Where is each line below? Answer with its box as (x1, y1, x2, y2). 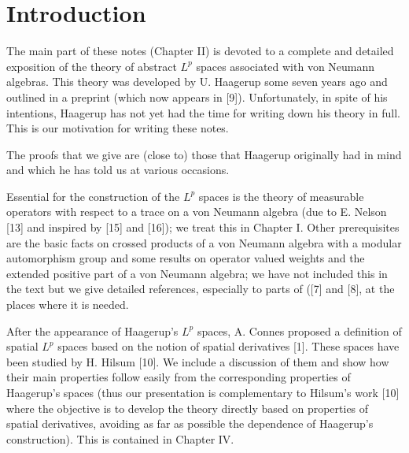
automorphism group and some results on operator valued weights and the (6, 250, 365, 266)
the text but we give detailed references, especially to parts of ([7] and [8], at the (6, 280, 395, 297)
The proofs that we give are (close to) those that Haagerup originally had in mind (6, 146, 402, 162)
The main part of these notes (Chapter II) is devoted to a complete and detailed (6, 43, 394, 59)
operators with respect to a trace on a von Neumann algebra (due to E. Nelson (6, 203, 387, 220)
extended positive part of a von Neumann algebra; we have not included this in (6, 265, 388, 281)
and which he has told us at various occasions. (6, 162, 230, 178)
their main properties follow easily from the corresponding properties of (6, 369, 351, 385)
